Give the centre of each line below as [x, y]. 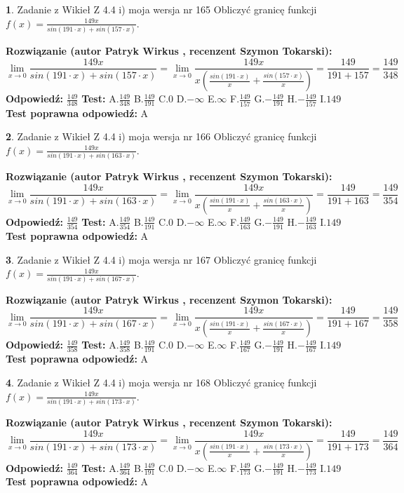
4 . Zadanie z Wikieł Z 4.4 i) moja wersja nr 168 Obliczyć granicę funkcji [161, 383]
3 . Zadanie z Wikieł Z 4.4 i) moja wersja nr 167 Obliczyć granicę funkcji [161, 259]
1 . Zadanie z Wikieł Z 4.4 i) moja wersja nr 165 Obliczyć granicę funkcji [161, 9]
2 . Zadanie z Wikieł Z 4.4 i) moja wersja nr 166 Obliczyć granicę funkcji [161, 136]
